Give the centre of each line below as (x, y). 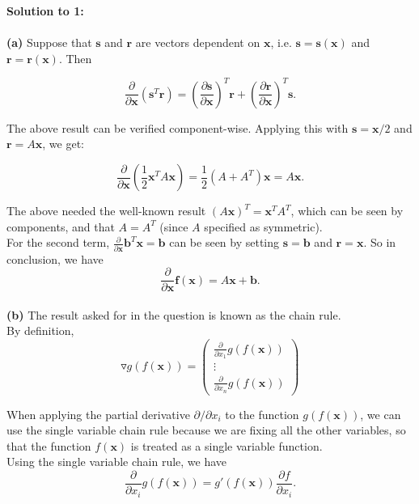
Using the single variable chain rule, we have (117, 462)
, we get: (63, 144)
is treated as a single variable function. (226, 445)
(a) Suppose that (49, 42)
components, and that (61, 226)
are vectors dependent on (198, 42)
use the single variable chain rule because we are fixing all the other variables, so (206, 430)
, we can (381, 414)
